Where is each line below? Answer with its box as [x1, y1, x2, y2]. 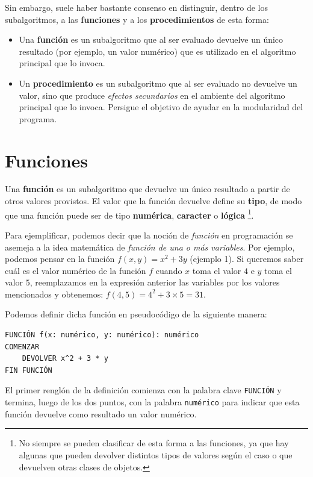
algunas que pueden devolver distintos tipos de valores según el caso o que [19, 448, 293, 461]
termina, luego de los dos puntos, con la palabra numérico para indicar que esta [5, 396, 300, 408]
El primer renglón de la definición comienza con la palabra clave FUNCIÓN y [5, 384, 282, 396]
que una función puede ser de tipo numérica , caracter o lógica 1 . [5, 207, 254, 221]
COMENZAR [5, 342, 40, 351]
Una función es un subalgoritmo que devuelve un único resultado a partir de [5, 182, 290, 195]
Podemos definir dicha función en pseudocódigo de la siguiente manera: [5, 308, 267, 320]
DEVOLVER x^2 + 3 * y [22, 354, 108, 363]
